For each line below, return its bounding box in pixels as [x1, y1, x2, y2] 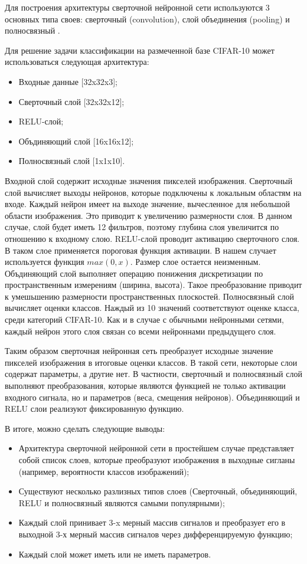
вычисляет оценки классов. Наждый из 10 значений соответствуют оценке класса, [5, 301, 299, 314]
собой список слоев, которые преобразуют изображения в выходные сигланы [18, 454, 295, 465]
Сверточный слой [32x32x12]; [18, 95, 125, 107]
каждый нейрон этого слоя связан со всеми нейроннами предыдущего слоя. [5, 324, 276, 337]
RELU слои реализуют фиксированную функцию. [5, 402, 184, 415]
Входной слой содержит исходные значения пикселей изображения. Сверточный [5, 174, 293, 186]
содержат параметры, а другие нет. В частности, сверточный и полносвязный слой [5, 368, 302, 380]
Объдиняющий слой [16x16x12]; [18, 135, 134, 147]
